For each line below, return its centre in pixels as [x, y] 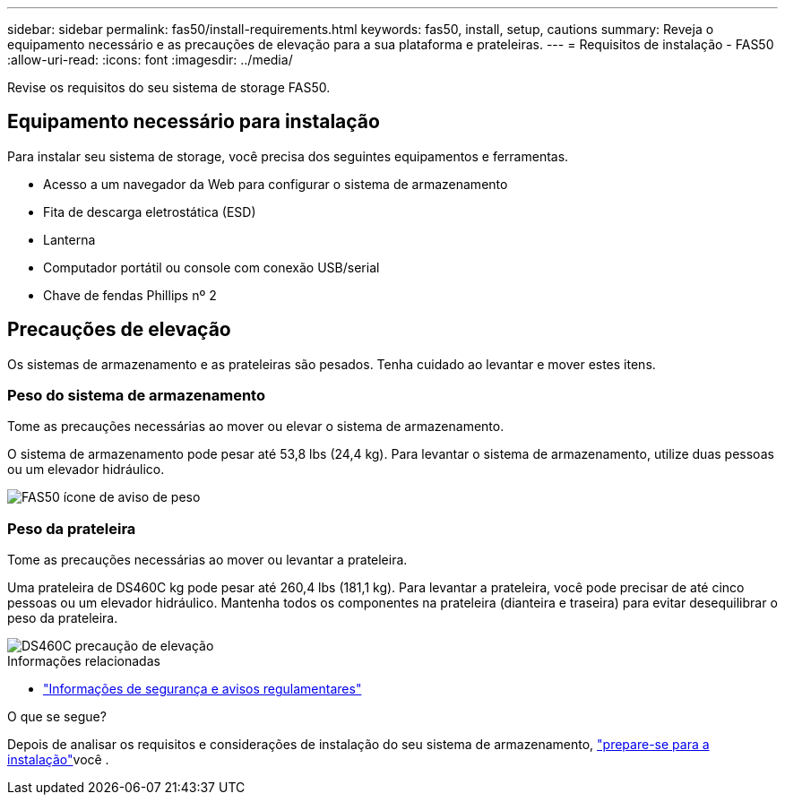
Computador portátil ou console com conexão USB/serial [211, 267]
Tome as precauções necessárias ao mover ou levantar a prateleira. [207, 560]
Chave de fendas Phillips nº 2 [130, 295]
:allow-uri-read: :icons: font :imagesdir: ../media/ [150, 60]
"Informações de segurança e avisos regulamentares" [203, 689]
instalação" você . [58, 760]
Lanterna [69, 239]
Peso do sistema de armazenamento [136, 396]
